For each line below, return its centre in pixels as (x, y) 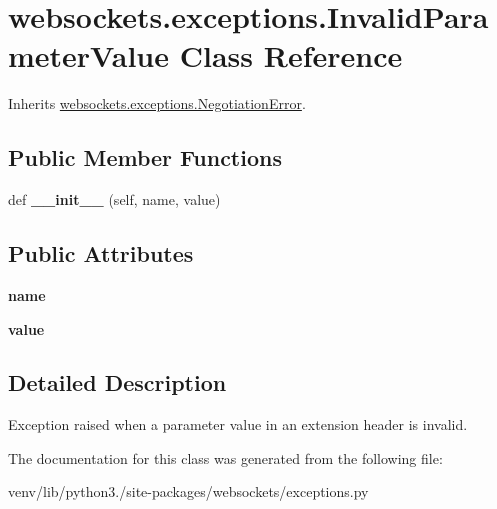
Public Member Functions (145, 157)
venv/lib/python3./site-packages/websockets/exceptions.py (188, 491)
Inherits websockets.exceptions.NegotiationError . (157, 103)
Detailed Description (117, 382)
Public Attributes (101, 253)
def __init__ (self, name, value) (114, 199)
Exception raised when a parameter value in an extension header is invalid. (238, 424)
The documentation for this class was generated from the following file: (225, 457)
